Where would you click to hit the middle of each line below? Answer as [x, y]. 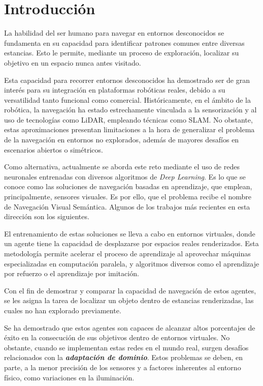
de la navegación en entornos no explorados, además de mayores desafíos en [122, 140]
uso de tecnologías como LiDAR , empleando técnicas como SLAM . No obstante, [128, 119]
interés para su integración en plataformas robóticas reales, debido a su [115, 90]
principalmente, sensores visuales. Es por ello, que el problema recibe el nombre [128, 197]
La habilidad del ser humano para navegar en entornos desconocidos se [114, 33]
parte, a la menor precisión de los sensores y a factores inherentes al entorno [123, 367]
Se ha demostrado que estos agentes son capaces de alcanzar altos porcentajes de [130, 327]
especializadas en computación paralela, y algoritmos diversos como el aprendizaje [132, 263]
